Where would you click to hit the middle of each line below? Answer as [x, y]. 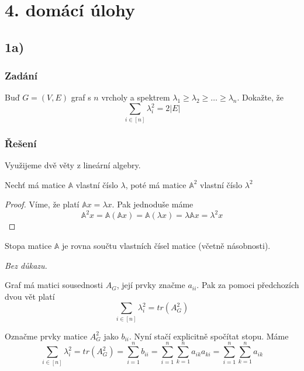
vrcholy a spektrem [136, 97]
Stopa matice [28, 245]
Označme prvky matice [46, 336]
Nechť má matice [35, 184]
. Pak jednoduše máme [153, 204]
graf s [81, 97]
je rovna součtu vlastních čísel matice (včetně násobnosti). [166, 245]
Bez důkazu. [26, 265]
